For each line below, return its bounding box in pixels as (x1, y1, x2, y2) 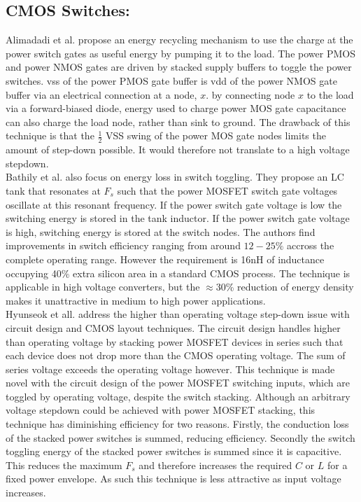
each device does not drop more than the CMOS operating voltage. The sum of (6, 348, 346, 363)
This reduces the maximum (6, 457, 122, 472)
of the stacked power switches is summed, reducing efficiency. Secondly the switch (6, 430, 355, 445)
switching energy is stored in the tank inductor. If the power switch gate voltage (6, 211, 350, 225)
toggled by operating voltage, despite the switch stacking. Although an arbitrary (6, 389, 351, 403)
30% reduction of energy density (215, 279, 354, 294)
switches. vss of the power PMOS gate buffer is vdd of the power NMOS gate (6, 73, 337, 88)
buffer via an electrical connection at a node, (6, 87, 197, 102)
